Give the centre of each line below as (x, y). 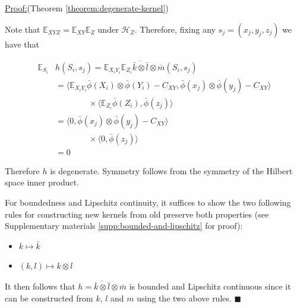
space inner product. (42, 182)
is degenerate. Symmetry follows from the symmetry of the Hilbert (171, 170)
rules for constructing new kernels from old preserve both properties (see (137, 214)
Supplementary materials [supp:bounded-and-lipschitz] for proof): (124, 226)
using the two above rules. (184, 298)
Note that (23, 29)
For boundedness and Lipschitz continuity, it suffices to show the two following (148, 202)
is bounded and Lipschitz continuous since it (210, 286)
